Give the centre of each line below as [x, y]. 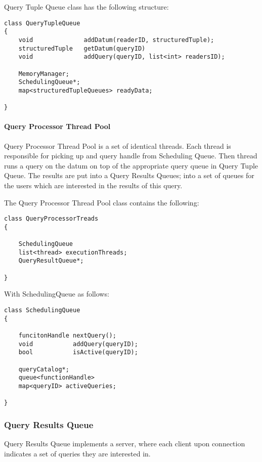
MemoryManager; [44, 74]
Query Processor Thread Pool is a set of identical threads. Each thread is [118, 145]
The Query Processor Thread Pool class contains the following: [102, 202]
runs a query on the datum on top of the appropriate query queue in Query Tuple [131, 165]
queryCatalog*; [44, 369]
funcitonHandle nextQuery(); [67, 335]
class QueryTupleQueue [42, 23]
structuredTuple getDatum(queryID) [82, 48]
